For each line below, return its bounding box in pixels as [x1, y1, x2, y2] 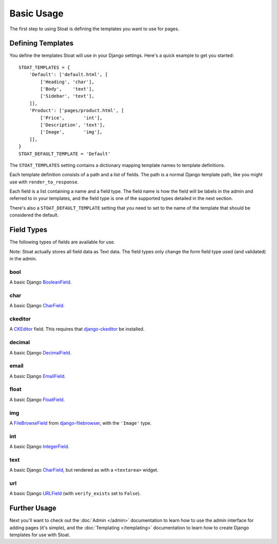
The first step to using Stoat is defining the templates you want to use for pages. [9, 26, 180, 32]
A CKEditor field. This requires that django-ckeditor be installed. [9, 326, 145, 332]
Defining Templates [9, 39, 74, 48]
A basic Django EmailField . [9, 373, 66, 379]
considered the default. [9, 212, 59, 218]
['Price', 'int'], [40, 115, 103, 121]
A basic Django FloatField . [9, 396, 65, 403]
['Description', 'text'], [40, 122, 105, 128]
